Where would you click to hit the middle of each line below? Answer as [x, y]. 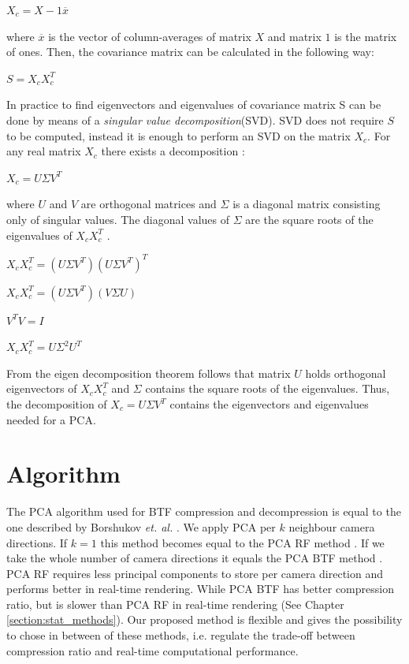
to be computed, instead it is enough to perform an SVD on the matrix [178, 135]
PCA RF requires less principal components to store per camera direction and [195, 573]
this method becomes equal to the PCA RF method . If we [242, 542]
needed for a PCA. [51, 419]
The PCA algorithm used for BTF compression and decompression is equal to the [204, 511]
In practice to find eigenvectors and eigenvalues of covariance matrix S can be [194, 104]
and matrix [294, 36]
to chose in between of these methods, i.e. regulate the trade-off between [181, 635]
